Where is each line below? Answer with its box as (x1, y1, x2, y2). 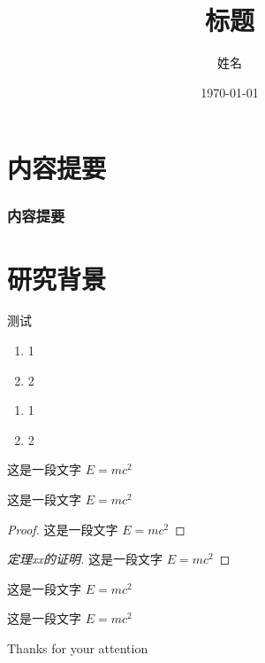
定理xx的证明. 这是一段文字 (7, 550, 163, 568)
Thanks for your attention (7, 639, 148, 657)
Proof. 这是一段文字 (7, 519, 118, 538)
